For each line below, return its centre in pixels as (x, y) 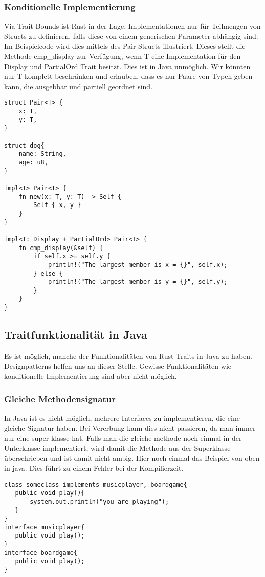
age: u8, (33, 162)
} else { (48, 273)
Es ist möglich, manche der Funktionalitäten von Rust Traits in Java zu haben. (128, 355)
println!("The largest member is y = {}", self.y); (138, 282)
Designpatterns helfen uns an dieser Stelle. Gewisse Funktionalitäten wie (118, 366)
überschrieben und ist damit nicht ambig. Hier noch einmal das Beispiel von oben (132, 458)
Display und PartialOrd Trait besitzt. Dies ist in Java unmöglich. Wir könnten (127, 66)
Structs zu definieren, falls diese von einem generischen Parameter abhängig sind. (131, 36)
